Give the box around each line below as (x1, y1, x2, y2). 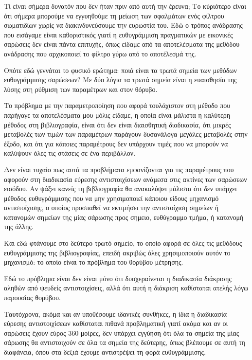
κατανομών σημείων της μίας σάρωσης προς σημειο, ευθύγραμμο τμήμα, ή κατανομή (4, 212, 244, 222)
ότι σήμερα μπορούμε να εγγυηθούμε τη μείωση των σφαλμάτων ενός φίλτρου (4, 10, 224, 20)
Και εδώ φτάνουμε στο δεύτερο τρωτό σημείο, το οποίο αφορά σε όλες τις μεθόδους (4, 238, 242, 248)
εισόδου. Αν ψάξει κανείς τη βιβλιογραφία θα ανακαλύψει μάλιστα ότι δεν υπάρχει (4, 183, 237, 194)
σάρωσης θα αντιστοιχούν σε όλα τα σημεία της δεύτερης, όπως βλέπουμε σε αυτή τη (4, 337, 245, 347)
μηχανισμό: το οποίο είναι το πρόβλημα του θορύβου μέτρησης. (4, 257, 183, 267)
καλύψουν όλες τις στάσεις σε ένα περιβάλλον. (4, 148, 136, 158)
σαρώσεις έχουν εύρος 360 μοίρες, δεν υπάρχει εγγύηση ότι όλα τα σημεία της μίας (4, 327, 239, 338)
